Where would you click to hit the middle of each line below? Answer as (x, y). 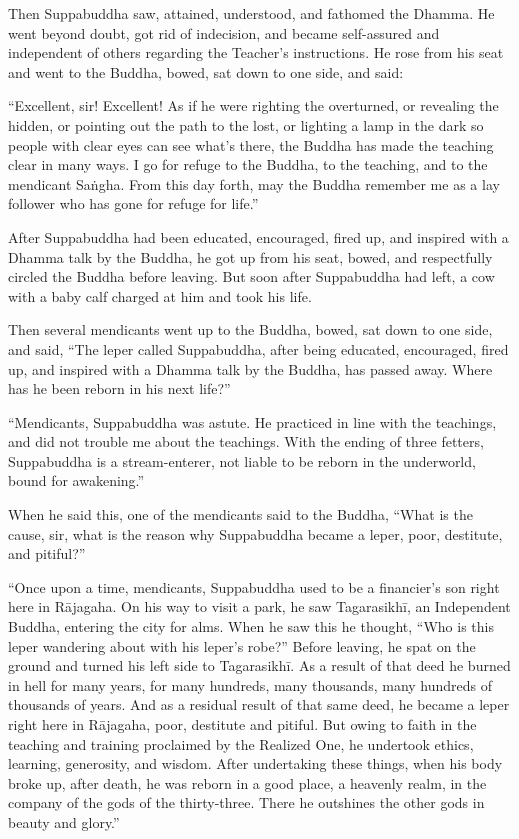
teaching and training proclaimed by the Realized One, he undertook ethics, (241, 743)
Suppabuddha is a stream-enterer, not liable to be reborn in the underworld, (242, 460)
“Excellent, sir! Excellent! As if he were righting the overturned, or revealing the (253, 105)
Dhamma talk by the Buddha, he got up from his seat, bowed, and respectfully (250, 256)
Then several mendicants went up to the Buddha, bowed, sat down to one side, (250, 329)
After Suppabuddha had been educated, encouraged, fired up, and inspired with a (258, 236)
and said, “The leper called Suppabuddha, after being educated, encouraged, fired (258, 348)
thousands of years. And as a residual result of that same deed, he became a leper (259, 704)
